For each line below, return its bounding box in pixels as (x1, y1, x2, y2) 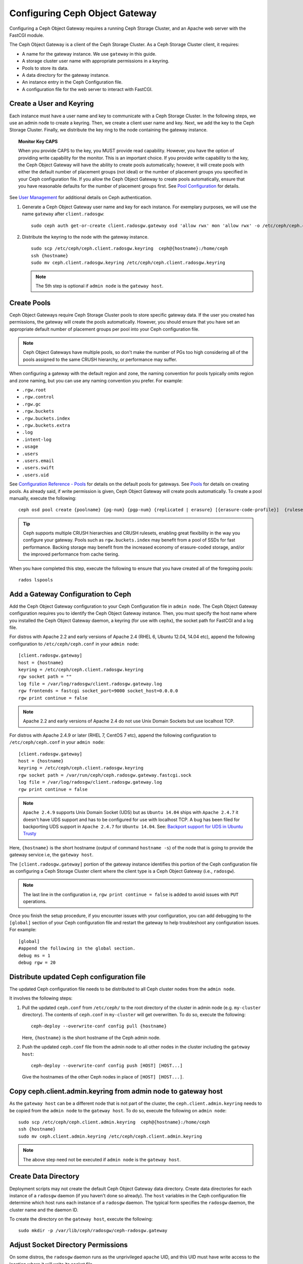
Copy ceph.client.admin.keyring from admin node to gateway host (9, 1087, 223, 1096)
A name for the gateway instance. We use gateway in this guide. (22, 51, 157, 57)
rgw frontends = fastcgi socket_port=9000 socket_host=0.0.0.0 (18, 688, 178, 694)
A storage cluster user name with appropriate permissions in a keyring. (22, 58, 170, 64)
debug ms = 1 (18, 953, 50, 958)
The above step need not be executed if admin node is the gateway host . (23, 1156, 181, 1162)
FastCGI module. (9, 32, 44, 38)
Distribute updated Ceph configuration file (9, 972, 146, 981)
